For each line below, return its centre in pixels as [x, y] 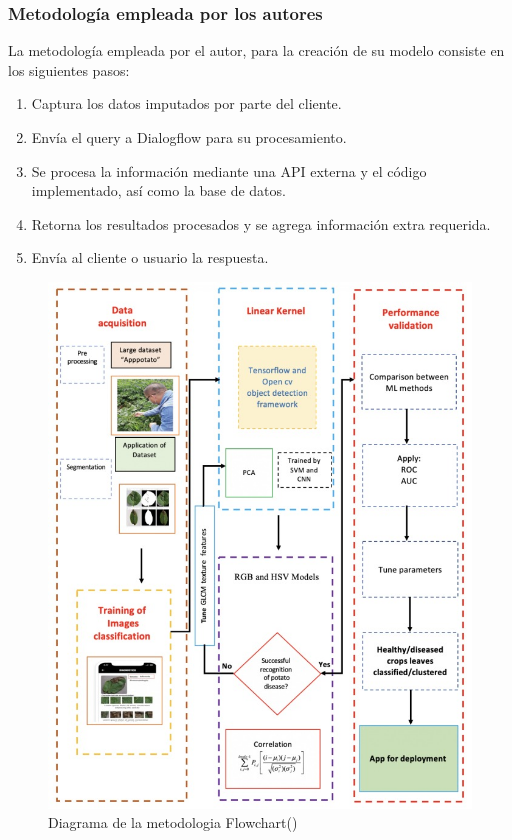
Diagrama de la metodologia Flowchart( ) [173, 822]
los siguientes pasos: [69, 69]
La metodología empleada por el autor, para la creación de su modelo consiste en [256, 50]
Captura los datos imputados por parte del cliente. [186, 103]
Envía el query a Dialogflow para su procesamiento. [189, 137]
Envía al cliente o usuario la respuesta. [150, 257]
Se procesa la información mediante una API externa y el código [229, 170]
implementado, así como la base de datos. [158, 190]
